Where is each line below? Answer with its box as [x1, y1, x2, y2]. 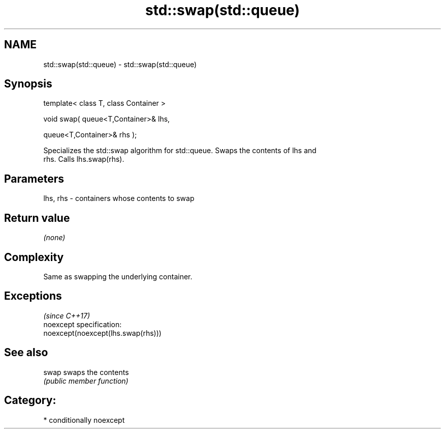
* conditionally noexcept [43, 415, 125, 424]
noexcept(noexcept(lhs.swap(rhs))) [43, 328, 162, 337]
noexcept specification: [43, 320, 122, 329]
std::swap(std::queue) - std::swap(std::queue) [43, 60, 197, 69]
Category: [4, 394, 56, 407]
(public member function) [43, 376, 129, 385]
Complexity [4, 250, 64, 264]
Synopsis [4, 77, 52, 91]
